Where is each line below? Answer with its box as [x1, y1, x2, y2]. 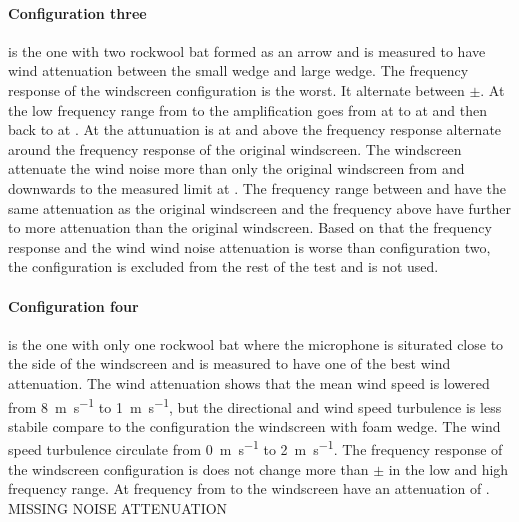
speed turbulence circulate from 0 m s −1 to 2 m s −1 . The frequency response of [8, 436, 503, 459]
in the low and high [388, 458, 509, 479]
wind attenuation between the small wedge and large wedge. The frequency [8, 60, 469, 81]
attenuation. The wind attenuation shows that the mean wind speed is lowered [8, 372, 490, 393]
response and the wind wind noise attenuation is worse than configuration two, [8, 236, 491, 257]
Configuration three [8, 2, 147, 23]
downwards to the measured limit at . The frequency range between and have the [8, 177, 507, 198]
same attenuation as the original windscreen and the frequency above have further [8, 197, 511, 218]
